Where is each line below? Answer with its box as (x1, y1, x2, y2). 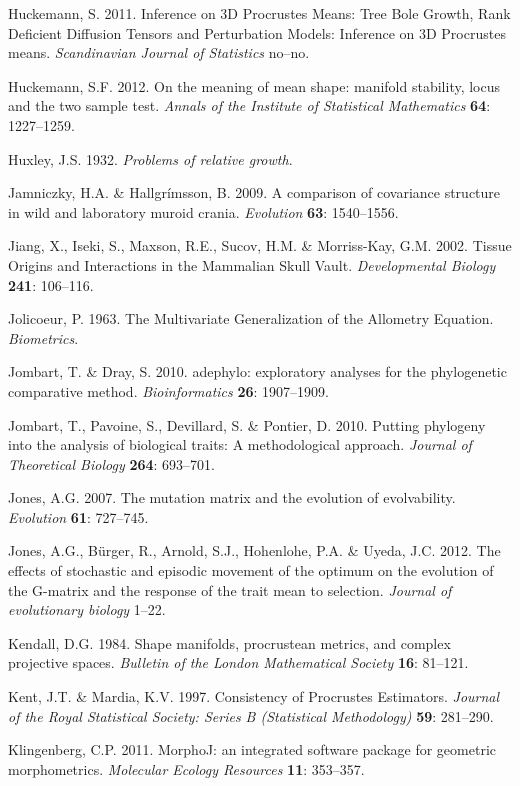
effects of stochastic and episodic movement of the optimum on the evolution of (8, 560, 494, 581)
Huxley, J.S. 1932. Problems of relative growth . (8, 148, 293, 169)
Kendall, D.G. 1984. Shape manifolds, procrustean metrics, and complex (8, 632, 451, 653)
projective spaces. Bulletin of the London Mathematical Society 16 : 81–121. (8, 652, 469, 673)
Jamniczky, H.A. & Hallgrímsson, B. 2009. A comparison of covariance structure (8, 182, 501, 203)
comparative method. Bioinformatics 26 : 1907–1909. (8, 380, 330, 401)
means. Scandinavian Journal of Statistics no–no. (8, 42, 310, 63)
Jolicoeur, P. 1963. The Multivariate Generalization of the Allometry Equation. (8, 308, 494, 329)
